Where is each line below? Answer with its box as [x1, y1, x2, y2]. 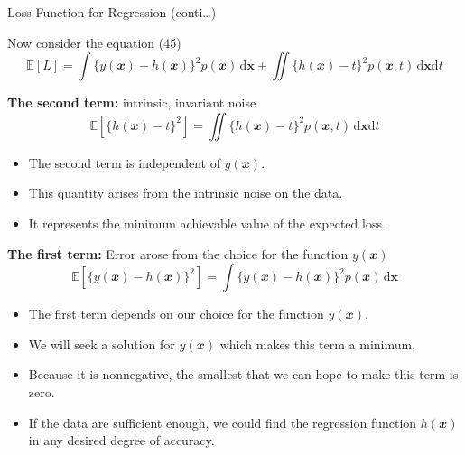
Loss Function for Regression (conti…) [7, 3, 217, 21]
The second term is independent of [28, 153, 220, 172]
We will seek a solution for [28, 334, 175, 353]
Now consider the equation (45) [7, 32, 181, 51]
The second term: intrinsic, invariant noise [7, 93, 256, 112]
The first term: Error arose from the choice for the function [7, 244, 349, 263]
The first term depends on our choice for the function [28, 304, 324, 323]
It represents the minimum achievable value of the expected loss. [28, 213, 386, 232]
